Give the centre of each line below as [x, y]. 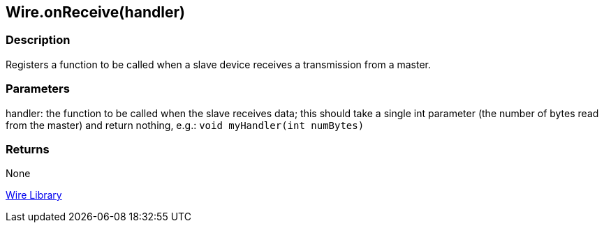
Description [38, 40]
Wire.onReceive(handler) [95, 12]
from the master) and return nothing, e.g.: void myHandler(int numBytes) [185, 125]
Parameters [38, 89]
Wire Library [34, 195]
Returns [28, 149]
